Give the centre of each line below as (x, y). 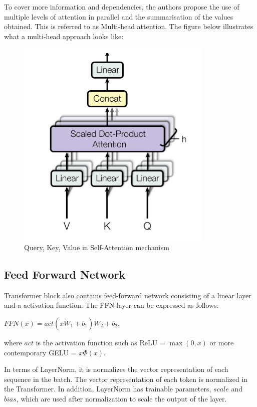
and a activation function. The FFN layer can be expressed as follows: (111, 305)
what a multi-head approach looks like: (64, 36)
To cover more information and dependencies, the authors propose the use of (122, 7)
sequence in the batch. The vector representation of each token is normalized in (126, 379)
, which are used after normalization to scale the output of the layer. (121, 398)
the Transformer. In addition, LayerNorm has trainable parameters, (108, 389)
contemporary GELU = (40, 352)
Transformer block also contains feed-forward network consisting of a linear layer (128, 295)
